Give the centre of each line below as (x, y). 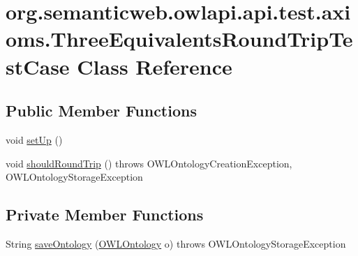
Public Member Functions (101, 111)
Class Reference (155, 66)
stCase (38, 66)
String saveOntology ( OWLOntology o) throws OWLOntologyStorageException (176, 243)
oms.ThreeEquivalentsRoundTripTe (179, 39)
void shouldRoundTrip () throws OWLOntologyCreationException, (149, 163)
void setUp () (34, 139)
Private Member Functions (105, 214)
